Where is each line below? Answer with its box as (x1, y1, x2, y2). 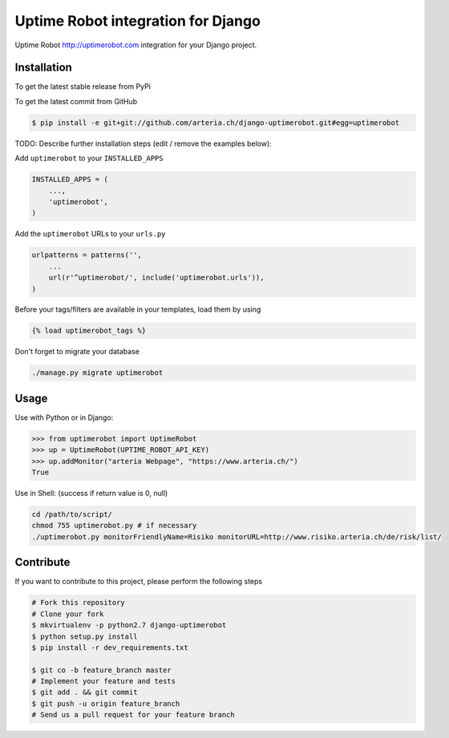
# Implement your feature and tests (31, 677, 176, 686)
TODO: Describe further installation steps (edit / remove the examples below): (14, 139, 272, 148)
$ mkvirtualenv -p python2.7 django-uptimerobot (31, 621, 227, 630)
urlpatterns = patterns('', (31, 251, 142, 260)
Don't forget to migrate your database (14, 347, 140, 357)
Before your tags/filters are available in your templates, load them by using (14, 304, 261, 314)
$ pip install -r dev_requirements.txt (31, 643, 188, 652)
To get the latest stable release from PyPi (14, 82, 152, 91)
